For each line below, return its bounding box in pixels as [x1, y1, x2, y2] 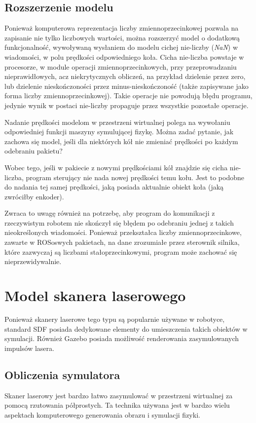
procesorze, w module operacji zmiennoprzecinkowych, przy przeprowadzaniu [4, 61, 237, 72]
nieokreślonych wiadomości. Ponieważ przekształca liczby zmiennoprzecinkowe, [4, 227, 242, 237]
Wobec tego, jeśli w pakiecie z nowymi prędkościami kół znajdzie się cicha [4, 162, 228, 172]
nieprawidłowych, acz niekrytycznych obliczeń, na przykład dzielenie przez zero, [4, 71, 246, 81]
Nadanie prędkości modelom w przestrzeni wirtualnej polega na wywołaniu [4, 116, 230, 127]
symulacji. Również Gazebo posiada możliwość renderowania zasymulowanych [4, 333, 239, 344]
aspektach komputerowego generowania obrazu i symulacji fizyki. [4, 409, 200, 420]
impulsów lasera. [4, 343, 54, 353]
